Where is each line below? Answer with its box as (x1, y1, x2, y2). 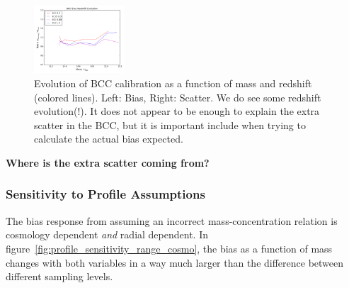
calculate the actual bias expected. (34, 131, 183, 146)
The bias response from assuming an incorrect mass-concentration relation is (6, 213, 338, 228)
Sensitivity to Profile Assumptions (6, 185, 205, 203)
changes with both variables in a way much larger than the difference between (6, 255, 344, 270)
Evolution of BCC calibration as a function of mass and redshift (34, 75, 312, 90)
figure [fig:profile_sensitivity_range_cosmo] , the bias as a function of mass (6, 240, 333, 255)
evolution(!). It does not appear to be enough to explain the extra (34, 104, 320, 118)
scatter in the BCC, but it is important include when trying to (34, 117, 306, 132)
